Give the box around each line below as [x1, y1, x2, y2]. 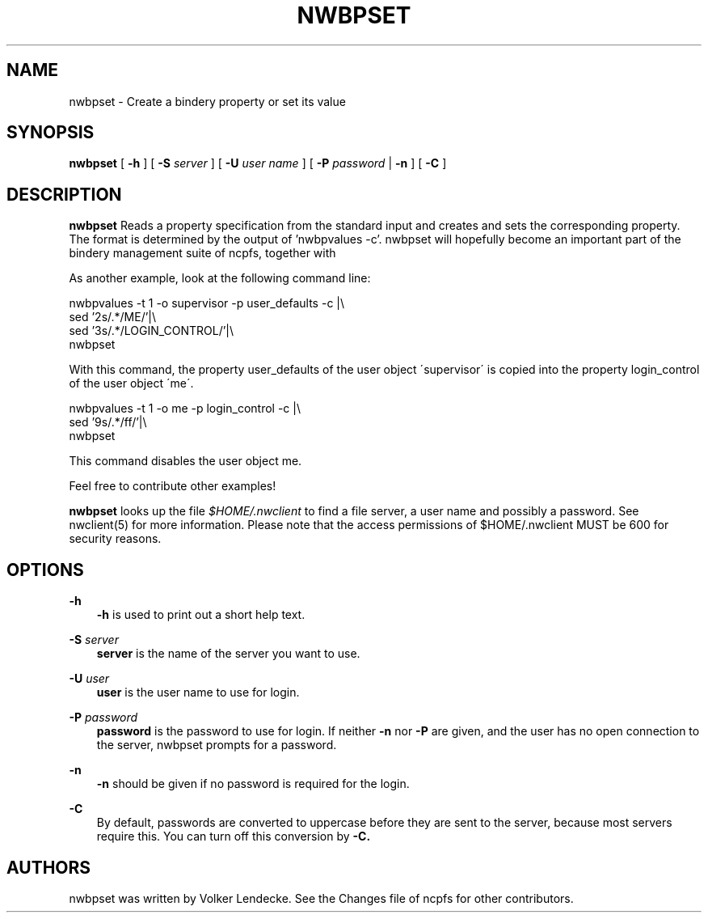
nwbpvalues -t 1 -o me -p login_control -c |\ [69, 401, 301, 416]
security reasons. [69, 531, 162, 546]
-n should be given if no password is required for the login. [96, 777, 410, 791]
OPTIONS [6, 559, 84, 580]
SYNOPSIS [6, 122, 95, 143]
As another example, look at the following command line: [69, 271, 371, 286]
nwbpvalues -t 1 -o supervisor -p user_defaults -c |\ [69, 296, 345, 311]
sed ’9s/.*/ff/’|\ [69, 415, 147, 430]
